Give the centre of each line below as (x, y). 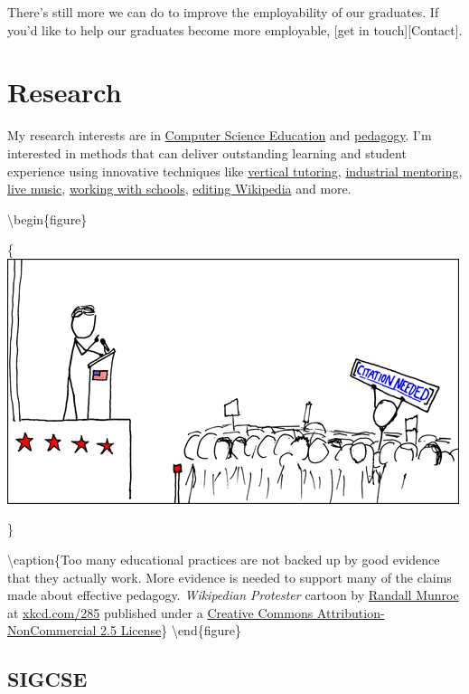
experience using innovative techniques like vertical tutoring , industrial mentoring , (235, 171)
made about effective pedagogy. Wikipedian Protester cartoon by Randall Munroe (233, 595)
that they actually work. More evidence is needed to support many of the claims (230, 577)
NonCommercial (52, 630)
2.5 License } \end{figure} (171, 630)
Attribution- (351, 612)
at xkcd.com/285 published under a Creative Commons (160, 612)
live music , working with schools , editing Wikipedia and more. (179, 189)
